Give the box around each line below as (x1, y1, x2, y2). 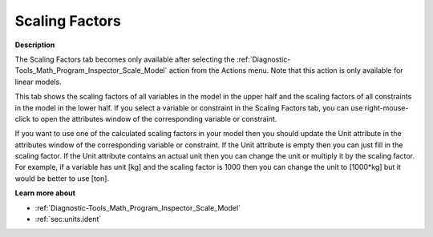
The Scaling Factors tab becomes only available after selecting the (14, 54, 236, 64)
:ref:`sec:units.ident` (34, 215, 102, 224)
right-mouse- (364, 102, 409, 112)
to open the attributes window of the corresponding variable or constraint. (32, 114, 277, 123)
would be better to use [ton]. (14, 173, 110, 183)
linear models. (14, 77, 62, 86)
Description (14, 40, 55, 50)
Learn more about (14, 188, 76, 198)
